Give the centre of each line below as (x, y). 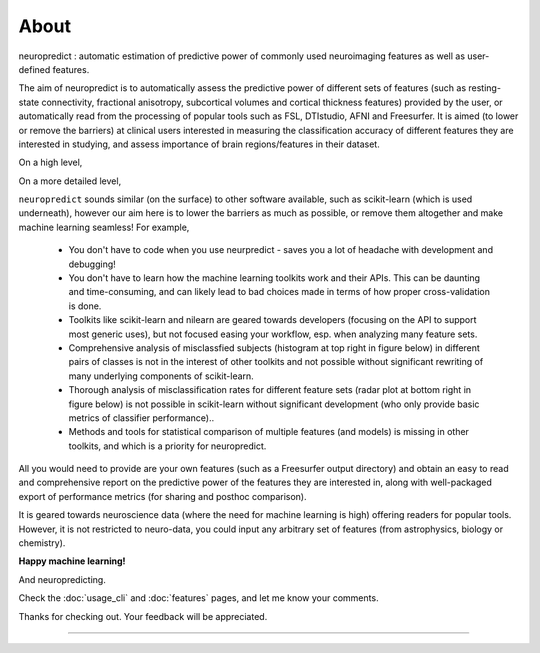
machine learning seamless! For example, (104, 227)
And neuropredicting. (62, 579)
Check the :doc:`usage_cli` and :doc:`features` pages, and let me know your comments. (198, 598)
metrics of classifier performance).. (141, 417)
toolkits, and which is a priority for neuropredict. (167, 446)
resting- (485, 88)
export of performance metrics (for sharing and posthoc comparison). (162, 496)
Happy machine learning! (72, 561)
